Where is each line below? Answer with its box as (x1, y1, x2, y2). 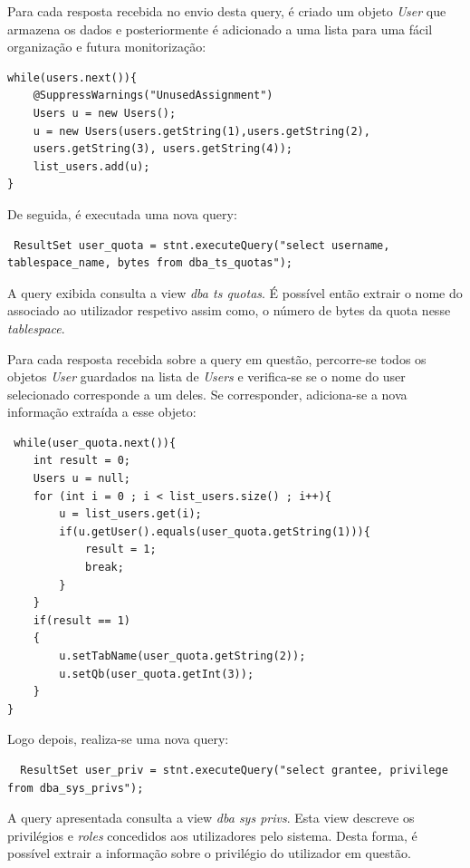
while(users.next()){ (7, 71, 138, 84)
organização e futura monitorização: (7, 37, 206, 56)
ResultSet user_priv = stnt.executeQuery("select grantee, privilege (20, 763, 448, 776)
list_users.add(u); (33, 159, 150, 173)
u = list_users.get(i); (59, 507, 202, 521)
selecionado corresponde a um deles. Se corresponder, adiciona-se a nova (7, 384, 408, 403)
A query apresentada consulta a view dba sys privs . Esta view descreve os (7, 808, 415, 827)
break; (84, 561, 124, 574)
